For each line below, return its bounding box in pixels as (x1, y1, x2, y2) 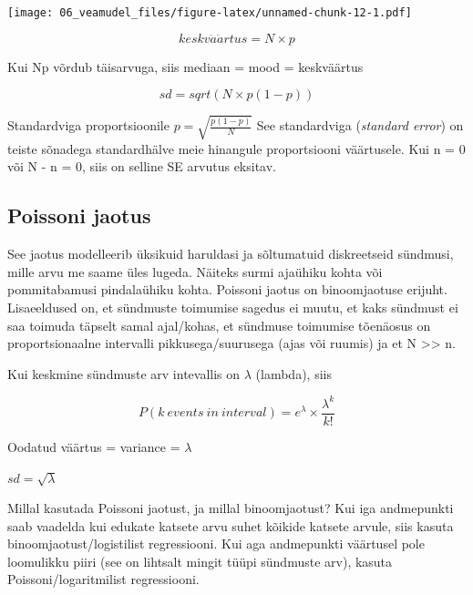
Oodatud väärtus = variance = (7, 436, 180, 456)
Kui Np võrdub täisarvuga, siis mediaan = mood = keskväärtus (7, 56, 364, 76)
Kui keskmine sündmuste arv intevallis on (7, 364, 241, 383)
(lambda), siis (255, 364, 332, 383)
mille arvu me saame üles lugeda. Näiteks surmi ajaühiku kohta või (7, 262, 383, 281)
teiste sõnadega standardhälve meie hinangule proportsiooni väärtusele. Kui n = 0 (7, 138, 466, 158)
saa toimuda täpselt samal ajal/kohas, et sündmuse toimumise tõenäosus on (7, 315, 431, 334)
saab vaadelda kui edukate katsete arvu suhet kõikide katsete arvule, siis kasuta (7, 516, 454, 535)
